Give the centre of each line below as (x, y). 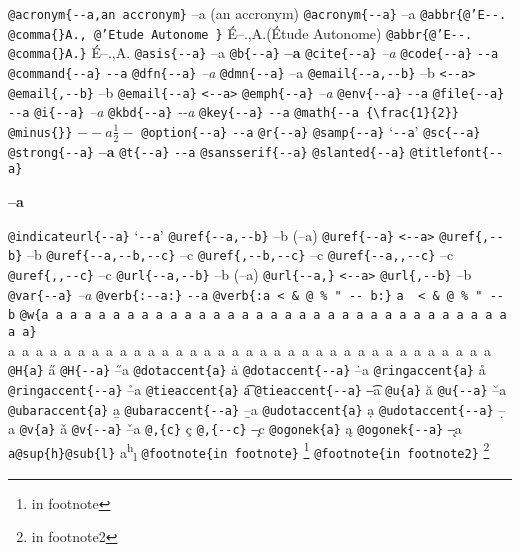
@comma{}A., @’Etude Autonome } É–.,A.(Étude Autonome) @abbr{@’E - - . (240, 32)
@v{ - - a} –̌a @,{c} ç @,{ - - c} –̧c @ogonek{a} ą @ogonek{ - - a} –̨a (266, 428)
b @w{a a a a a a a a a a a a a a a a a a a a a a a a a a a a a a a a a (257, 315)
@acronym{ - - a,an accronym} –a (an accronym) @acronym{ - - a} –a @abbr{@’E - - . (257, 13)
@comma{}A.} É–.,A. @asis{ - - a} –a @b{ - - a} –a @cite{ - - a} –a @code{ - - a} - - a (253, 52)
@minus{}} (40, 132)
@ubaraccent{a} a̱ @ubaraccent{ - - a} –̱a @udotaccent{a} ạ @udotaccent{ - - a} (251, 408)
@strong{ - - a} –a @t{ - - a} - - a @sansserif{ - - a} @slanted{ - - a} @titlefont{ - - (256, 150)
